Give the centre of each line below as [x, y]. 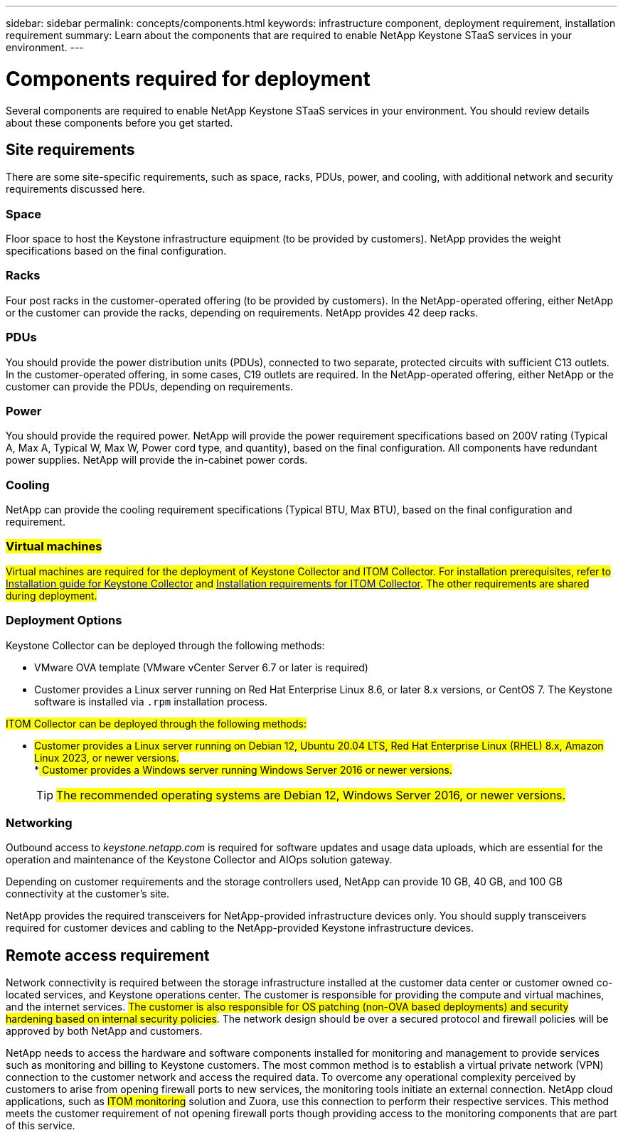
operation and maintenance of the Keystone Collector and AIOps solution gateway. [199, 860]
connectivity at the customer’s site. [88, 894]
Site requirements [70, 149]
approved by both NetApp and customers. [104, 1031]
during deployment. [52, 595]
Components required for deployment [188, 79]
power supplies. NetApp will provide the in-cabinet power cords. [157, 460]
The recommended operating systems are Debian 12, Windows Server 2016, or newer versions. [311, 795]
